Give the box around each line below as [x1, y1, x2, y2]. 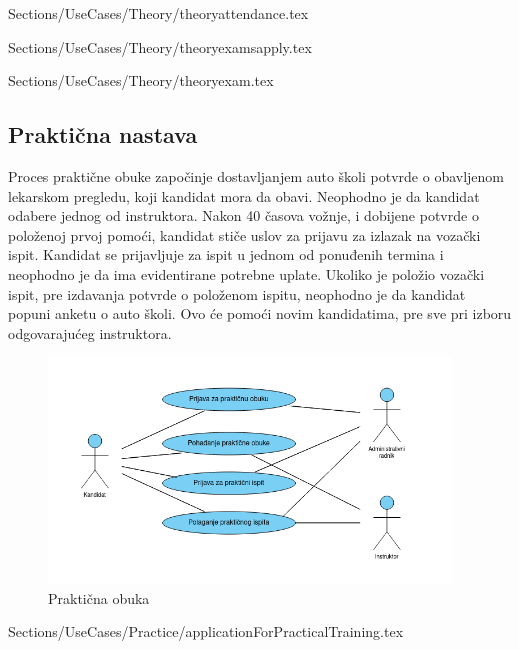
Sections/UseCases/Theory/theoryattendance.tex [8, 3, 309, 23]
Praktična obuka [48, 587, 150, 608]
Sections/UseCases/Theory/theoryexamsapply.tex [8, 36, 312, 57]
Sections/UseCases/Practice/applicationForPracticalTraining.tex [8, 621, 404, 642]
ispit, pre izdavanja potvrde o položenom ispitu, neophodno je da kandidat [8, 283, 466, 304]
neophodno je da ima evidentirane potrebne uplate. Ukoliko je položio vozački [8, 263, 485, 284]
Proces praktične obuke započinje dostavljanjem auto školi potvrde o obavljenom [8, 165, 505, 186]
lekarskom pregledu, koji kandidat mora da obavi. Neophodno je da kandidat [8, 185, 480, 206]
